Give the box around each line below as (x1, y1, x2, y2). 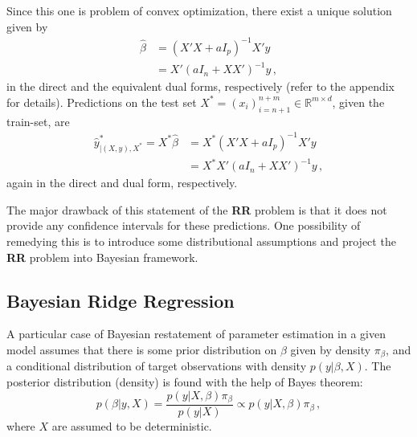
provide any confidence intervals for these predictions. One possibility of (6, 217, 361, 234)
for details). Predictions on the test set (6, 93, 197, 110)
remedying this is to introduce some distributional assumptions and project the (6, 232, 396, 249)
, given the (332, 93, 385, 110)
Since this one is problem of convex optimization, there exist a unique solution (6, 2, 392, 18)
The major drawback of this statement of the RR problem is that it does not (6, 201, 387, 218)
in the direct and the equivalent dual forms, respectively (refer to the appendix (6, 78, 395, 95)
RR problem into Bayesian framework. (6, 248, 198, 265)
